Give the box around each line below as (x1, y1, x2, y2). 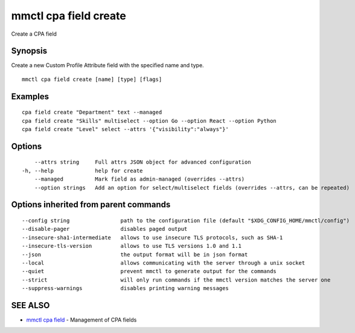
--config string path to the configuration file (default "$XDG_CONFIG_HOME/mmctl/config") (22, 218, 350, 224)
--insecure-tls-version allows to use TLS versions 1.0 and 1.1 (22, 242, 241, 250)
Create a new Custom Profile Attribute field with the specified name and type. (11, 62, 205, 69)
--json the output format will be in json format (22, 251, 248, 258)
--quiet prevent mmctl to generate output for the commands (22, 268, 277, 275)
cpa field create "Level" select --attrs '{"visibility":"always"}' (22, 126, 229, 133)
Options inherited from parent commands (11, 199, 171, 210)
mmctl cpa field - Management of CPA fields (26, 316, 137, 323)
